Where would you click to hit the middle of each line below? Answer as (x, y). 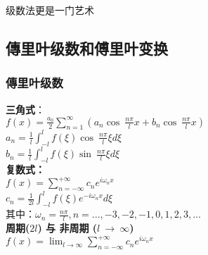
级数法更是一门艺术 (50, 10)
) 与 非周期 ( (67, 228)
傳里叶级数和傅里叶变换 (87, 48)
